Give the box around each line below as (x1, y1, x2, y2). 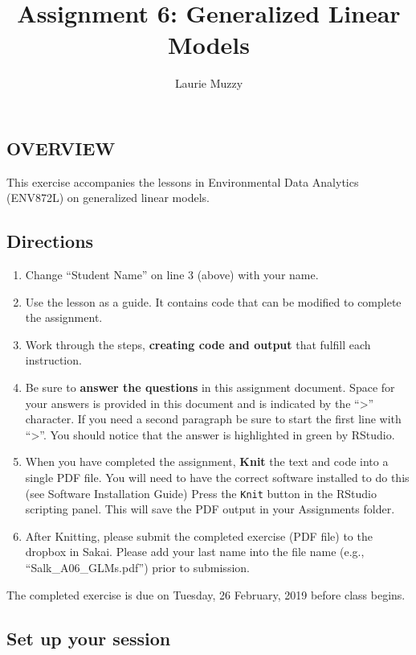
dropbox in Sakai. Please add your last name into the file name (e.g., (25, 543, 365, 560)
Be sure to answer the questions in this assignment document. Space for (25, 379, 395, 396)
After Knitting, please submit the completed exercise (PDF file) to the (25, 527, 373, 544)
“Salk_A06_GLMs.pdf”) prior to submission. (25, 559, 250, 576)
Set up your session (6, 625, 171, 650)
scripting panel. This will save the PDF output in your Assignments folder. (25, 501, 395, 517)
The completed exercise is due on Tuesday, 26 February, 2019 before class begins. (6, 586, 406, 603)
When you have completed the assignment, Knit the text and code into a (25, 453, 389, 470)
